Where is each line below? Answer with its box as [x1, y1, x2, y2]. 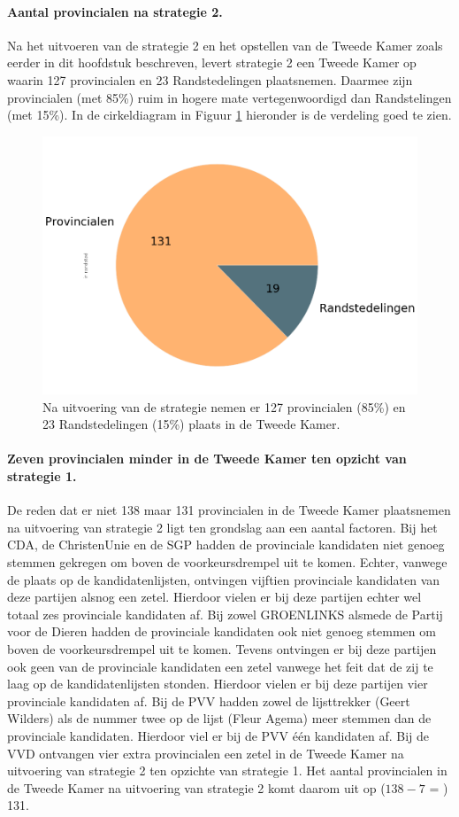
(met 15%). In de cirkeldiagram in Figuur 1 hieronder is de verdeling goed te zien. [7, 105, 452, 124]
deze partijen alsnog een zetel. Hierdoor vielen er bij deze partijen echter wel [7, 587, 422, 606]
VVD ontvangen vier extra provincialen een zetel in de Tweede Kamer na [7, 743, 404, 762]
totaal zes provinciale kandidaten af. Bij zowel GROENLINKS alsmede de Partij [7, 604, 443, 623]
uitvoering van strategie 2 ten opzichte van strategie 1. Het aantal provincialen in [7, 761, 448, 780]
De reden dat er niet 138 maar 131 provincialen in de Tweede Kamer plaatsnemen [7, 501, 451, 519]
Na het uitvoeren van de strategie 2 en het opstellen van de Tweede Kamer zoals [7, 35, 443, 54]
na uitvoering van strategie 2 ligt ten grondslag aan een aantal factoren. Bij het [7, 517, 438, 536]
